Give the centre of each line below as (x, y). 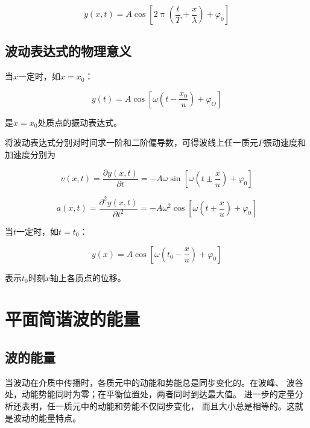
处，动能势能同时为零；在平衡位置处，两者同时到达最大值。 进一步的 (141, 394)
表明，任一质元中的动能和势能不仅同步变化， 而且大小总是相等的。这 (158, 405)
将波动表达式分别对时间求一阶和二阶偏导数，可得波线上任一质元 (131, 142)
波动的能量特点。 (47, 417)
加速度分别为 (30, 154)
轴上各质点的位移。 (88, 277)
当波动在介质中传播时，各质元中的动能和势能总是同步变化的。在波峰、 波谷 (154, 382)
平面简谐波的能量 (73, 319)
